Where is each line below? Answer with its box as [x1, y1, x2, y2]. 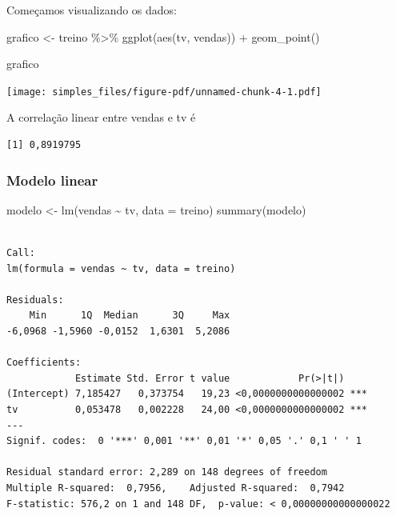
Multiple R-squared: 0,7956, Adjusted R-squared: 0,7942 [6, 482, 345, 494]
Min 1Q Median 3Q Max [29, 310, 230, 322]
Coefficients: [6, 357, 82, 369]
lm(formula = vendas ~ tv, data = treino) [6, 262, 236, 274]
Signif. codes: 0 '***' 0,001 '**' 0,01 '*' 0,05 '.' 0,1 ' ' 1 [6, 435, 362, 447]
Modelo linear [6, 170, 98, 190]
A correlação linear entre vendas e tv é [6, 109, 196, 126]
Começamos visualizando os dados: [6, 2, 178, 18]
